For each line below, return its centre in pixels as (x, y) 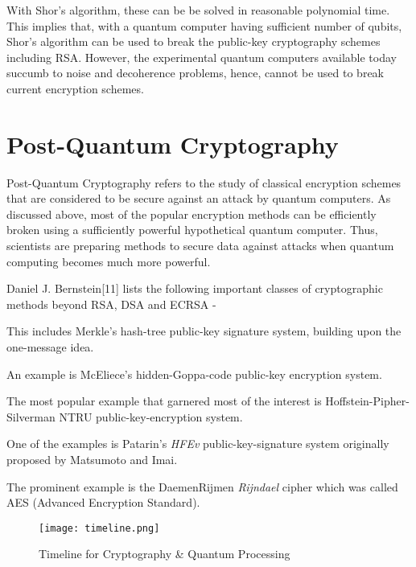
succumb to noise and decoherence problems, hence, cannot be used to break (195, 73)
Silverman (31, 416)
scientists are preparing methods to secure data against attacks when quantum (200, 246)
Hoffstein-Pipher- (367, 401)
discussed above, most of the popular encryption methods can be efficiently (192, 214)
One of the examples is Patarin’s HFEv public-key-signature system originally (198, 444)
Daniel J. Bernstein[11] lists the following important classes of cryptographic (195, 288)
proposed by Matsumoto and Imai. (92, 459)
